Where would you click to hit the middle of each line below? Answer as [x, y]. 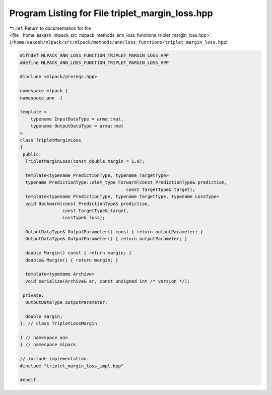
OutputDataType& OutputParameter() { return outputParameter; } [106, 239]
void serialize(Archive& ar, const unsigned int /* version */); [108, 281]
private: [33, 295]
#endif [28, 380]
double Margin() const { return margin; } [79, 253]
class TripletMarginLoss [51, 140]
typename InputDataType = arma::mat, [77, 119]
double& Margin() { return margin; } [72, 260]
